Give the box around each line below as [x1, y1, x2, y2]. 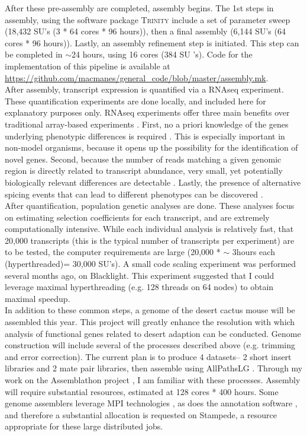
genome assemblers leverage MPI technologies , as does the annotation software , [5, 397, 298, 409]
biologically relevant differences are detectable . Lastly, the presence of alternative [5, 176, 301, 188]
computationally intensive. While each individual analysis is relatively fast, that [5, 222, 294, 235]
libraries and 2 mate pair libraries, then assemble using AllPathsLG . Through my [5, 362, 303, 374]
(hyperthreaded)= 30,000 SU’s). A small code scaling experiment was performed [5, 257, 296, 270]
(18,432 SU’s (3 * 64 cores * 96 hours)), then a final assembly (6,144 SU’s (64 [5, 25, 286, 37]
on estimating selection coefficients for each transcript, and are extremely [5, 211, 270, 223]
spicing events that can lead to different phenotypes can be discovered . [5, 187, 263, 200]
